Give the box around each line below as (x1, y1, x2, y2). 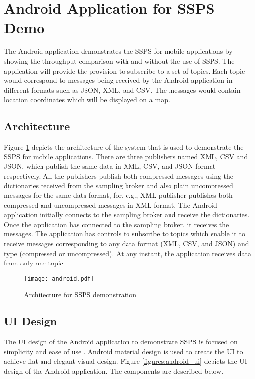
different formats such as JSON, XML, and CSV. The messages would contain (4, 84, 241, 95)
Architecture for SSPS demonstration (24, 289, 136, 300)
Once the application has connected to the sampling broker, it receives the (4, 219, 229, 229)
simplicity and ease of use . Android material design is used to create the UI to (4, 346, 243, 356)
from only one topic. (4, 258, 65, 268)
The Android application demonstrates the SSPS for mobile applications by (4, 46, 233, 56)
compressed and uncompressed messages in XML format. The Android (4, 199, 217, 210)
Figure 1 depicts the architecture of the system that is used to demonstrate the (4, 142, 244, 152)
